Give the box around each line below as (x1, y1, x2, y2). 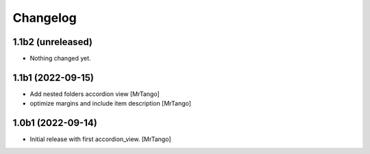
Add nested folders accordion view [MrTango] (29, 89, 160, 98)
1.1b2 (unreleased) (12, 36, 92, 48)
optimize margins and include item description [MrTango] (29, 99, 192, 108)
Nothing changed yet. (29, 55, 92, 63)
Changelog (12, 10, 77, 25)
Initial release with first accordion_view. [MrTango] (29, 135, 171, 143)
